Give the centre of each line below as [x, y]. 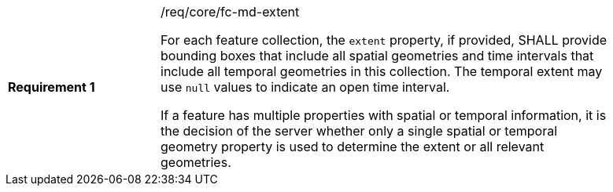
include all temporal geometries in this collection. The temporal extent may [382, 71]
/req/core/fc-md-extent [230, 12]
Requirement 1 [52, 87]
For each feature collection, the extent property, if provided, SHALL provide [384, 40]
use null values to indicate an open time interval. [305, 87]
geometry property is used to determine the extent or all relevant [353, 147]
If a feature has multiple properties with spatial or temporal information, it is [384, 115]
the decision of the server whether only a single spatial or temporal [359, 131]
